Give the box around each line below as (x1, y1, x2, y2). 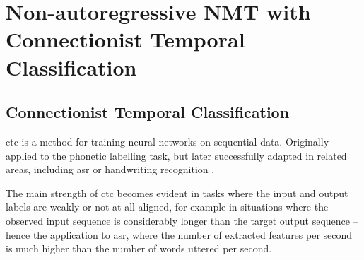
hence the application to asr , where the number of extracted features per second (6, 227, 353, 242)
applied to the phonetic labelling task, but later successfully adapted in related (6, 148, 347, 162)
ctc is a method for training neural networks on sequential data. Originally (6, 134, 329, 148)
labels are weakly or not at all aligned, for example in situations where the (6, 199, 329, 214)
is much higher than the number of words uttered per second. (6, 241, 272, 256)
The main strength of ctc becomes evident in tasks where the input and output (6, 185, 348, 200)
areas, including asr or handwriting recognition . (6, 162, 215, 177)
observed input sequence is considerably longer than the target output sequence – (6, 213, 358, 227)
